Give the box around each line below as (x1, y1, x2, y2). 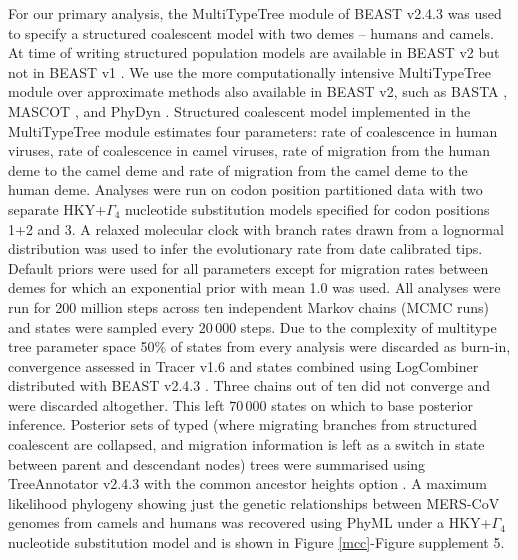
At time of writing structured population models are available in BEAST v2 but (8, 42, 500, 63)
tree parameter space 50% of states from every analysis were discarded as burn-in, (8, 336, 511, 357)
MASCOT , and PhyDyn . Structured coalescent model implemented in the (8, 100, 471, 121)
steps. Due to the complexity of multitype (240, 316, 497, 337)
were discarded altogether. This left (8, 394, 225, 415)
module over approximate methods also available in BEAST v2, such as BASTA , (8, 81, 508, 102)
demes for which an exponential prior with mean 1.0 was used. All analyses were (8, 277, 501, 298)
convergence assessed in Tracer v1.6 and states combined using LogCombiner (8, 355, 479, 376)
